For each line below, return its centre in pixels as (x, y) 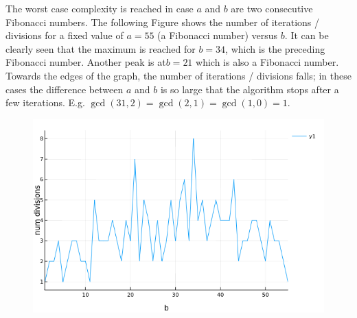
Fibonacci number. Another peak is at (86, 62)
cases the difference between (65, 89)
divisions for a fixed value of (65, 35)
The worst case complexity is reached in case (100, 8)
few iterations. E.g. (45, 102)
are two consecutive (272, 8)
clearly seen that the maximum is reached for (101, 48)
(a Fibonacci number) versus (218, 35)
